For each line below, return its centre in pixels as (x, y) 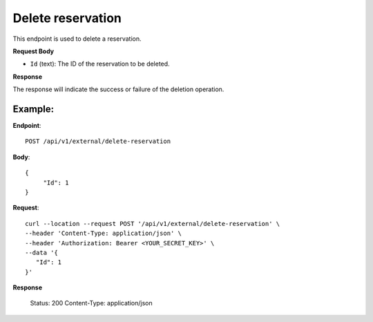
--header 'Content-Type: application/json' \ (104, 234)
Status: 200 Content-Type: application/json (91, 303)
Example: (34, 109)
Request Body (34, 51)
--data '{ (41, 253)
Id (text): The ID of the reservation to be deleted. (100, 64)
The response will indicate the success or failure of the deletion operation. (118, 89)
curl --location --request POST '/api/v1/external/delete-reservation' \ (153, 224)
